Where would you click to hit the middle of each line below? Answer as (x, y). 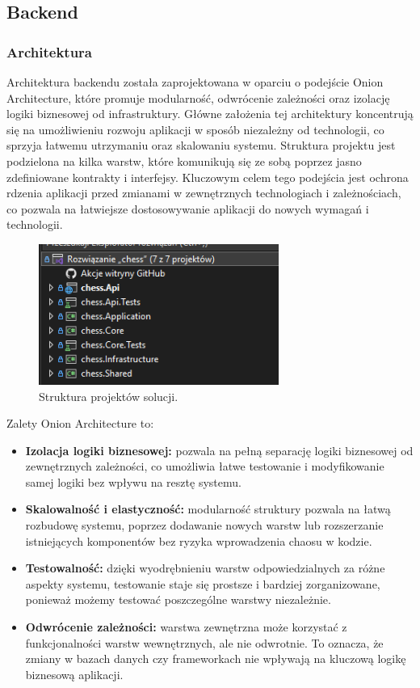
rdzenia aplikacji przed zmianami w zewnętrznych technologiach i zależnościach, (204, 193)
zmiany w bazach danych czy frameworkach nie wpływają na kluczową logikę (216, 658)
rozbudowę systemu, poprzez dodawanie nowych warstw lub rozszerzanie (204, 525)
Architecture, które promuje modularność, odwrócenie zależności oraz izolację (198, 97)
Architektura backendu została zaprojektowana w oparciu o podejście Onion (195, 82)
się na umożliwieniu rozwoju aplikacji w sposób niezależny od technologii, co (195, 129)
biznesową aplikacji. (74, 674)
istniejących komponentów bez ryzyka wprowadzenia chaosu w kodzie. (199, 540)
